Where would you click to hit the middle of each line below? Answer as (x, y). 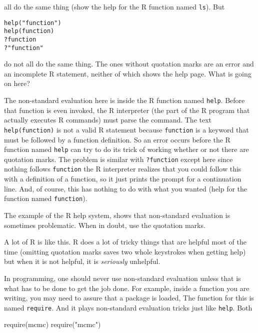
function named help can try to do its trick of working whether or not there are (126, 149)
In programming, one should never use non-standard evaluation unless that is (122, 278)
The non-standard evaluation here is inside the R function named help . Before (124, 100)
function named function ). (46, 198)
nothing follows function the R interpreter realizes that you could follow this (123, 169)
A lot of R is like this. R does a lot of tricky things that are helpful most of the (125, 242)
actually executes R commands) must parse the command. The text (108, 120)
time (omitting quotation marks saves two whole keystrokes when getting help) (125, 251)
